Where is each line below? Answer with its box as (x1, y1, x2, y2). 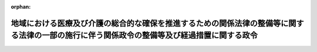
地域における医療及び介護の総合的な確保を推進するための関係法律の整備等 (11, 18, 281, 28)
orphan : (11, 3, 31, 10)
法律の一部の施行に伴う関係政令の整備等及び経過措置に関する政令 (18, 31, 258, 40)
